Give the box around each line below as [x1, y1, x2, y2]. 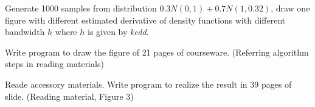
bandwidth [5, 25, 45, 38]
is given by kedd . [87, 25, 149, 38]
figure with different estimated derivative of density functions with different [5, 13, 286, 26]
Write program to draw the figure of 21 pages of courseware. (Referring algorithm [5, 45, 309, 58]
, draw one [271, 2, 310, 14]
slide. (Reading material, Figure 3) [5, 89, 134, 102]
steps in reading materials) [5, 57, 104, 70]
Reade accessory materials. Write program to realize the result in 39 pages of [5, 77, 292, 90]
